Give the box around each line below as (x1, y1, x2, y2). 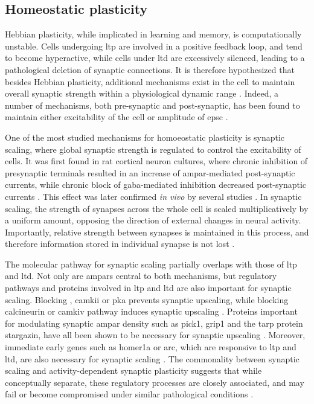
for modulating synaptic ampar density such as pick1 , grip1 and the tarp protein (5, 316, 303, 329)
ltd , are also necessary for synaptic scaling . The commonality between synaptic (5, 352, 300, 365)
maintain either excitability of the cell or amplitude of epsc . (5, 111, 228, 123)
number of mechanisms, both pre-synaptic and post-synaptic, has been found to (5, 98, 300, 111)
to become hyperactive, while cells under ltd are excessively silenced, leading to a (5, 51, 305, 64)
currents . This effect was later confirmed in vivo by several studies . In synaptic (5, 190, 302, 202)
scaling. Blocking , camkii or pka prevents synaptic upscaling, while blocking (5, 293, 289, 306)
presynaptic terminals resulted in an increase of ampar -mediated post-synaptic (5, 166, 295, 179)
